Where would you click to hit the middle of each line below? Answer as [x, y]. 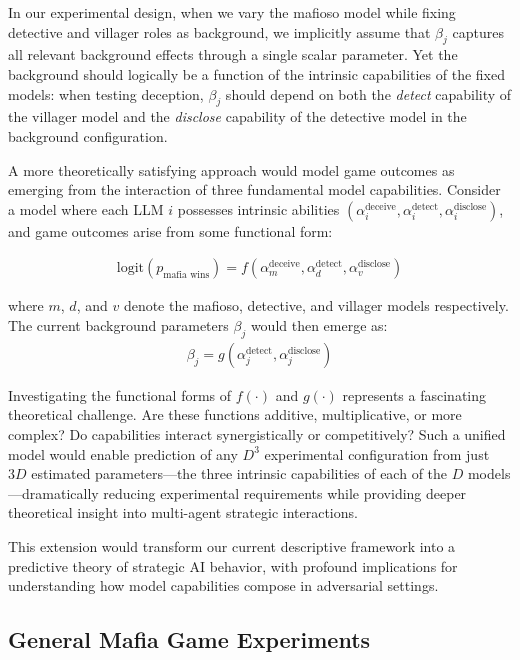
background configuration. [88, 135]
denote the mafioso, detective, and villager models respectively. [316, 305]
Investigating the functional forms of [120, 394]
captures [478, 31]
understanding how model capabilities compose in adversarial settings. [223, 585]
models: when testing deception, [106, 93]
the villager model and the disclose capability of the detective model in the [237, 116]
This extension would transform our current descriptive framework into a [232, 545]
